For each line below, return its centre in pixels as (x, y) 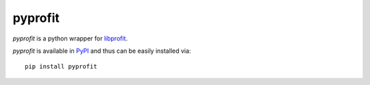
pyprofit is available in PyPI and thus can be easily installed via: (102, 51)
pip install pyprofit (61, 66)
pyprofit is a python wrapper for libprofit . (70, 38)
